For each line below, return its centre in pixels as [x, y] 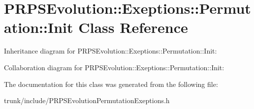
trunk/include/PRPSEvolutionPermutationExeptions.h [87, 100]
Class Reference [133, 27]
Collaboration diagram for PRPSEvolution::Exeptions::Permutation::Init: [114, 67]
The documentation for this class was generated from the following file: [111, 84]
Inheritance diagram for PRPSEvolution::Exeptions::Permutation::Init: [111, 51]
